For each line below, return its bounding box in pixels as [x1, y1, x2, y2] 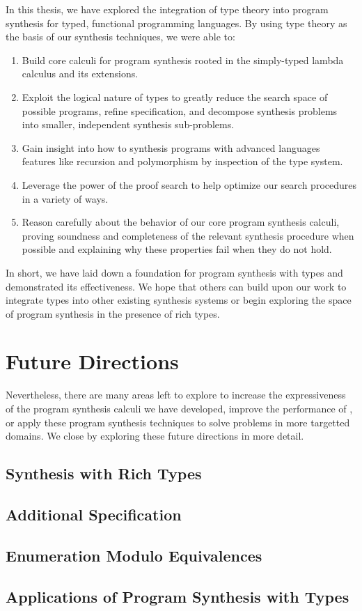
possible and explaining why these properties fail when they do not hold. [22, 242, 332, 256]
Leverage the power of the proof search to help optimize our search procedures [22, 177, 356, 192]
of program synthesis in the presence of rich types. [6, 306, 220, 320]
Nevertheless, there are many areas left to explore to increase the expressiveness [6, 387, 346, 402]
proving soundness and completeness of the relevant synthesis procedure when [22, 228, 354, 242]
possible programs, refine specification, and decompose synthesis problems [22, 103, 338, 118]
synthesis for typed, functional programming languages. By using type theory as [6, 15, 347, 30]
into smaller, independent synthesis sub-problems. [22, 117, 235, 132]
